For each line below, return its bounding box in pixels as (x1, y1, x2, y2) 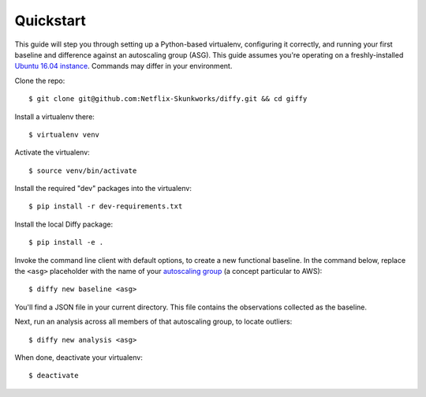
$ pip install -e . (28, 238, 104, 247)
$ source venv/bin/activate (28, 166, 137, 175)
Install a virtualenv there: (14, 111, 95, 122)
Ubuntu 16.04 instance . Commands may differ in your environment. (14, 62, 233, 71)
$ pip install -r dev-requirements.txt (28, 202, 183, 211)
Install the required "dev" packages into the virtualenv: (14, 184, 192, 193)
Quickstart (14, 12, 87, 29)
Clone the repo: (14, 76, 65, 85)
